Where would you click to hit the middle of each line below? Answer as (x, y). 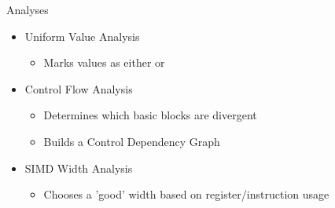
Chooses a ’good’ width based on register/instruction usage (186, 194)
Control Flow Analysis (79, 88)
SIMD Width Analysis (79, 168)
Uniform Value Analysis (82, 36)
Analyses (28, 9)
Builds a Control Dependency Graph (132, 141)
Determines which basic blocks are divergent (150, 115)
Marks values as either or (104, 62)
